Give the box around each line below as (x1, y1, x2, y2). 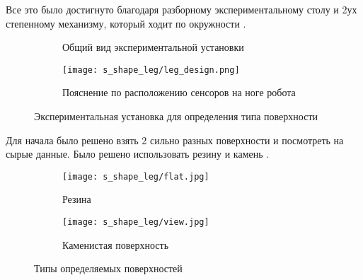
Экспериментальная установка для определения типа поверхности (34, 109, 318, 124)
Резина (62, 192, 91, 206)
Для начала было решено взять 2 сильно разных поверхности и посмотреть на (6, 132, 344, 147)
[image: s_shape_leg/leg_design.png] (62, 64, 240, 75)
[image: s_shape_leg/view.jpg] (62, 217, 209, 228)
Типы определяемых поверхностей (34, 261, 183, 276)
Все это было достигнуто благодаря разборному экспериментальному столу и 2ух (6, 2, 357, 16)
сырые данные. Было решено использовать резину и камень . (6, 146, 270, 161)
